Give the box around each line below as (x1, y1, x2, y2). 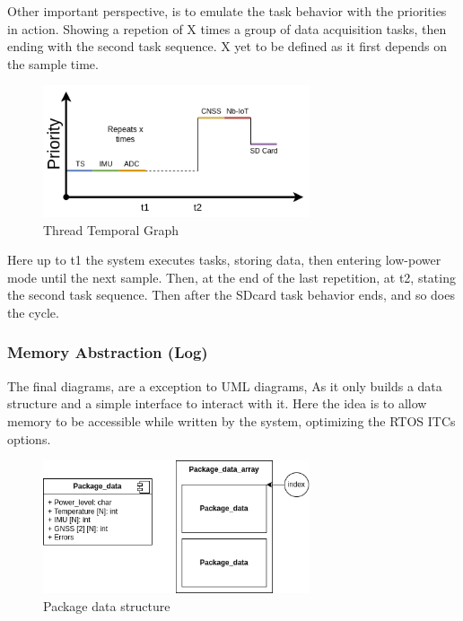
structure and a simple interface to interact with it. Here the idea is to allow (7, 394, 427, 413)
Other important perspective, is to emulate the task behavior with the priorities (7, 2, 447, 20)
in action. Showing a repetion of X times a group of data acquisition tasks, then (7, 19, 447, 38)
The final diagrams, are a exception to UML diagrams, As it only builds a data (7, 376, 442, 395)
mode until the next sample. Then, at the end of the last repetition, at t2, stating (7, 267, 456, 286)
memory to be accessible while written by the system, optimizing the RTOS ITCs (7, 411, 456, 430)
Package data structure (43, 597, 170, 616)
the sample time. (7, 54, 99, 73)
